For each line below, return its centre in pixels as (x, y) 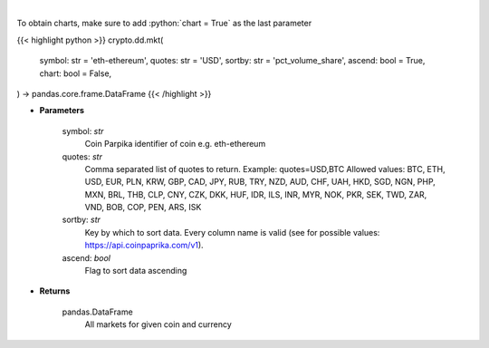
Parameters (62, 111)
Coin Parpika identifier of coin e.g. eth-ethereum (175, 144)
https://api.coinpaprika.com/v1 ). (144, 246)
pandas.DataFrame (97, 312)
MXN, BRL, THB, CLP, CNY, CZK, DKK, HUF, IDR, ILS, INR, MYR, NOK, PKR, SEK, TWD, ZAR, (256, 194)
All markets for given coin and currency (158, 324)
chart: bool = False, (76, 73)
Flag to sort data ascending (136, 271)
